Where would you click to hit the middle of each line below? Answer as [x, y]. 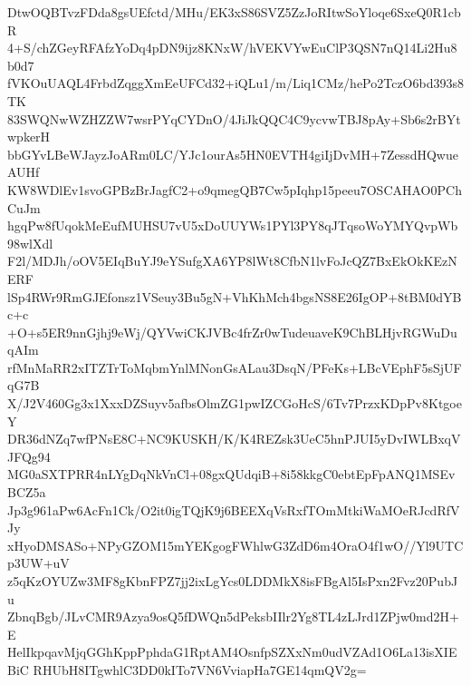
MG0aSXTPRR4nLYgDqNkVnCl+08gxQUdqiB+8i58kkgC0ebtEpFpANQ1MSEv [231, 474]
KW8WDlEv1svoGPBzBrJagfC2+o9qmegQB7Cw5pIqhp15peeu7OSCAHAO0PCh [235, 189]
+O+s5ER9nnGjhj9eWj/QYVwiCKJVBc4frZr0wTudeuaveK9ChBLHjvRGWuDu [232, 332]
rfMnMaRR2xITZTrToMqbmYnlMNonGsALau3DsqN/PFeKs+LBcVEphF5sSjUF [235, 367]
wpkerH [29, 137]
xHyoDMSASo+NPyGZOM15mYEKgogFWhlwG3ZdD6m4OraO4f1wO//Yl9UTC [235, 545]
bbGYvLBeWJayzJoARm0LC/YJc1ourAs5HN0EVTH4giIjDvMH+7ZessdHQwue [233, 154]
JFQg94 [29, 456]
